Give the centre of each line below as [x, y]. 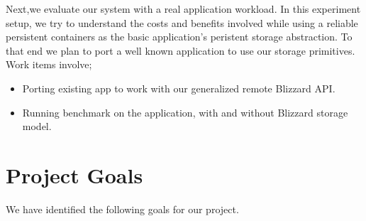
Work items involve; [49, 64]
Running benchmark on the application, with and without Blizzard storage [185, 112]
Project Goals [74, 174]
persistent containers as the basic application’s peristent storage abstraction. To [179, 37]
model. [37, 126]
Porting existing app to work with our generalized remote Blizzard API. [179, 88]
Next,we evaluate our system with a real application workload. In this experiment [183, 9]
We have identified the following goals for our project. [122, 209]
